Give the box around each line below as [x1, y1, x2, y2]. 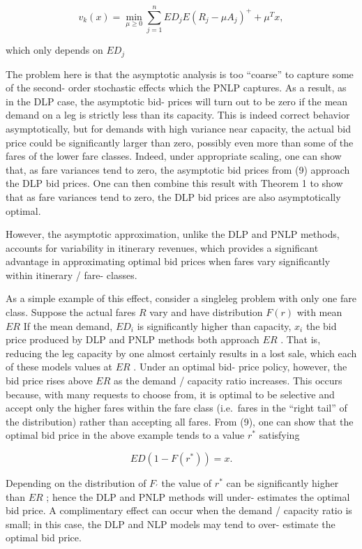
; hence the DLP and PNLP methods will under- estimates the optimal [46, 489, 350, 504]
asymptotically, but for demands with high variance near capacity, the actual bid [6, 121, 351, 135]
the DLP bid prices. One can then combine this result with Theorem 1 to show [6, 176, 343, 190]
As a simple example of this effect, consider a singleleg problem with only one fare [6, 291, 356, 306]
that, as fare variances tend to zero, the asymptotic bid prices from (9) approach [6, 162, 350, 176]
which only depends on [6, 43, 103, 57]
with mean [296, 305, 342, 319]
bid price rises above [6, 373, 93, 388]
